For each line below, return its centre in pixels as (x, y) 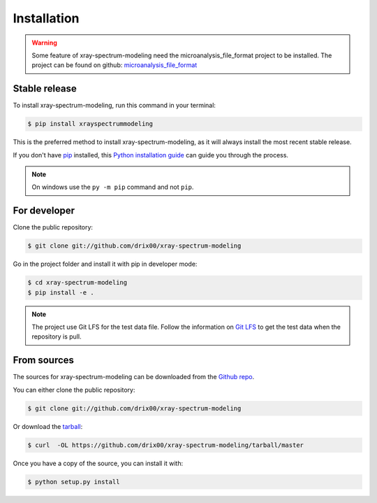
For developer (44, 211)
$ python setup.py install (74, 482)
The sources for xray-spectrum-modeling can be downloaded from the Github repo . (134, 377)
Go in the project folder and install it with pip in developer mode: (105, 264)
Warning (44, 43)
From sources (44, 360)
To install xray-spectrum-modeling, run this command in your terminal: (114, 106)
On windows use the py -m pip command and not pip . (113, 187)
